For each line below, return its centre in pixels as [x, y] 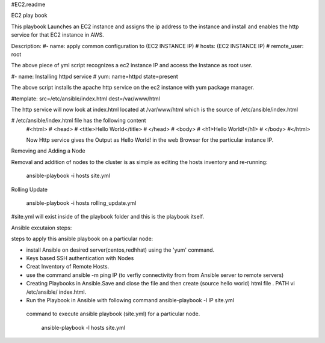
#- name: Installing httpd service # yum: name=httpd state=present [95, 76]
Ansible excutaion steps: [42, 228]
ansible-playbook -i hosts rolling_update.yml [81, 203]
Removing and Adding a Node [48, 151]
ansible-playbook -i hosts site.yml [68, 176]
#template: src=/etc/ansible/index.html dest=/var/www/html [86, 99]
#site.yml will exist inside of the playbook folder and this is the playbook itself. [108, 217]
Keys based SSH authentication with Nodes [80, 258]
